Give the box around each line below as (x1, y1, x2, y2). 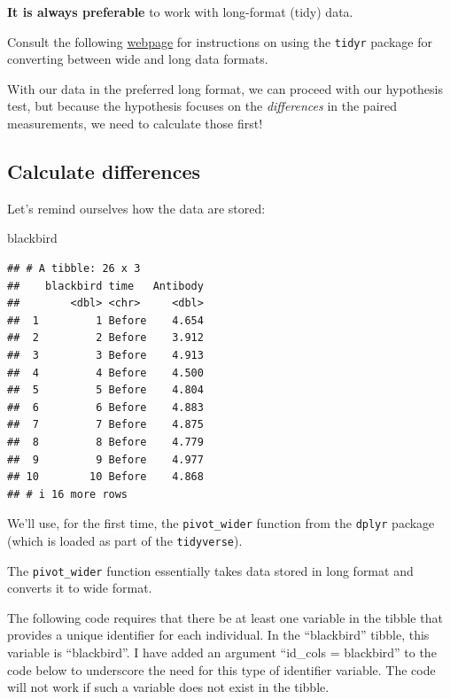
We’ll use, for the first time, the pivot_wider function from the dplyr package (7, 514, 435, 532)
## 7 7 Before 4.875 (7, 418, 204, 431)
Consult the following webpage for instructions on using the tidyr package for (7, 32, 432, 50)
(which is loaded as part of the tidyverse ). (7, 531, 243, 549)
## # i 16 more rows (7, 487, 128, 501)
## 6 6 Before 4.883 (7, 400, 204, 414)
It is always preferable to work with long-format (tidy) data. (7, 3, 353, 20)
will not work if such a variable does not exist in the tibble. (7, 678, 330, 696)
